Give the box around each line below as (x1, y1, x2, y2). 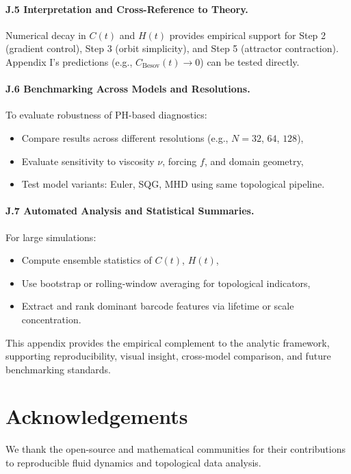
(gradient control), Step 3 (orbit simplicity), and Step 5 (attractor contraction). (5, 41, 339, 55)
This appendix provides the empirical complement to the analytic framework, (5, 335, 330, 349)
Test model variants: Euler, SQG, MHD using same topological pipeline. (21, 177, 325, 191)
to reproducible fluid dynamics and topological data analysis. (5, 456, 261, 470)
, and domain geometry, (204, 153, 304, 168)
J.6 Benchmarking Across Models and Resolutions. (5, 82, 250, 96)
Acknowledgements (5, 402, 188, 430)
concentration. (21, 312, 81, 326)
